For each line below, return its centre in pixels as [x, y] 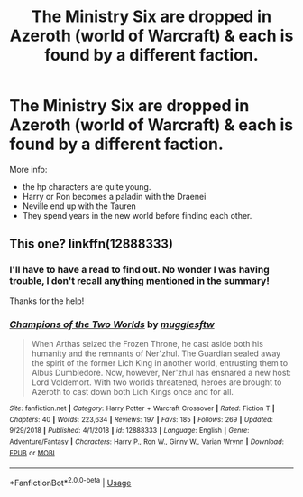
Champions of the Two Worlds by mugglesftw [112, 324]
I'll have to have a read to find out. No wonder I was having [140, 270]
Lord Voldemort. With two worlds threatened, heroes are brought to [156, 382]
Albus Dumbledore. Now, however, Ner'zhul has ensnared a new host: [161, 372]
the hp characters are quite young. [87, 186]
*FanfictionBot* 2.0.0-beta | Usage [70, 482]
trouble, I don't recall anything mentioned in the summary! [140, 281]
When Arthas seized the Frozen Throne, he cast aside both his [147, 343]
